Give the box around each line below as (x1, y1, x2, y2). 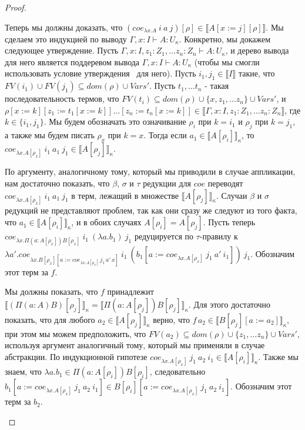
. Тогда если (143, 129, 187, 141)
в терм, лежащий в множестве (71, 189, 179, 201)
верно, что (153, 313, 190, 325)
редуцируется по (134, 230, 193, 242)
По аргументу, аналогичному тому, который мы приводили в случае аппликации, (5, 165, 296, 178)
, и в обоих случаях (71, 216, 142, 228)
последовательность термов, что (5, 92, 119, 105)
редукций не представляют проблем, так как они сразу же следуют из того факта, (5, 204, 297, 216)
